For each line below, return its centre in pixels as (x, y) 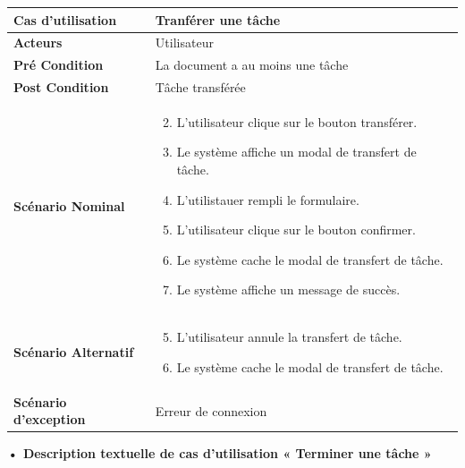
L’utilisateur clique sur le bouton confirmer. (296, 230)
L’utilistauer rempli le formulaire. (268, 199)
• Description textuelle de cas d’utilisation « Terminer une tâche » (220, 453)
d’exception (50, 419)
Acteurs (38, 43)
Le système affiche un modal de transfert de (296, 152)
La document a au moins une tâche (252, 65)
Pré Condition (59, 65)
